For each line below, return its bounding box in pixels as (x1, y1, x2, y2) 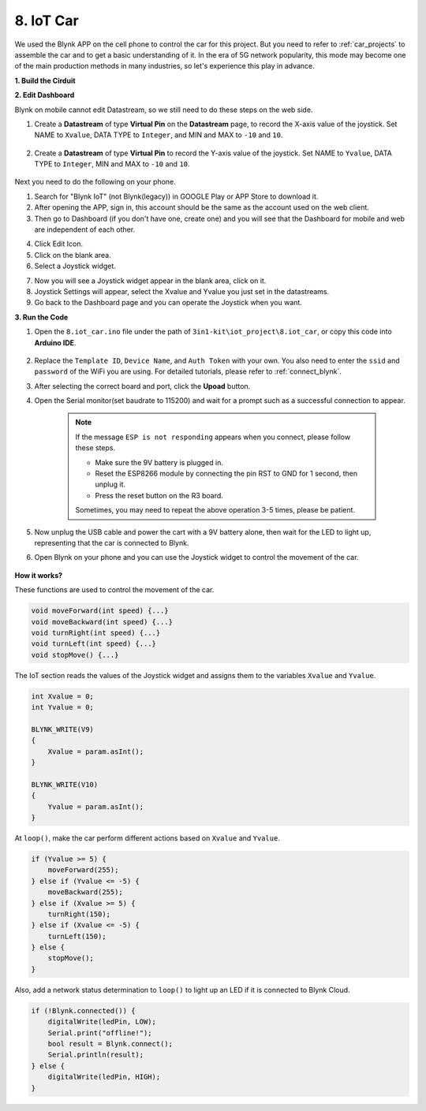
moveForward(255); (47, 866, 119, 874)
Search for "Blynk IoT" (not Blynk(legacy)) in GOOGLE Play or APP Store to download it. (34, 192, 319, 201)
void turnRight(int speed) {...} (31, 628, 161, 637)
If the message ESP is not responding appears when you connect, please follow (75, 432, 351, 442)
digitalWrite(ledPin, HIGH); (47, 1072, 161, 1082)
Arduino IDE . (34, 337, 77, 347)
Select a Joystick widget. (34, 261, 116, 271)
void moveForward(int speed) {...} (31, 606, 169, 615)
